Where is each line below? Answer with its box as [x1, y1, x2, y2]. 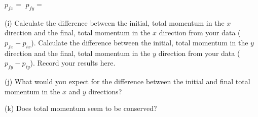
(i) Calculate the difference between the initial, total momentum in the [5, 17, 225, 28]
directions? [88, 86, 122, 96]
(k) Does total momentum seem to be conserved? [5, 103, 157, 113]
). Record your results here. [30, 57, 116, 68]
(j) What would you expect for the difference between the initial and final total [5, 76, 250, 87]
